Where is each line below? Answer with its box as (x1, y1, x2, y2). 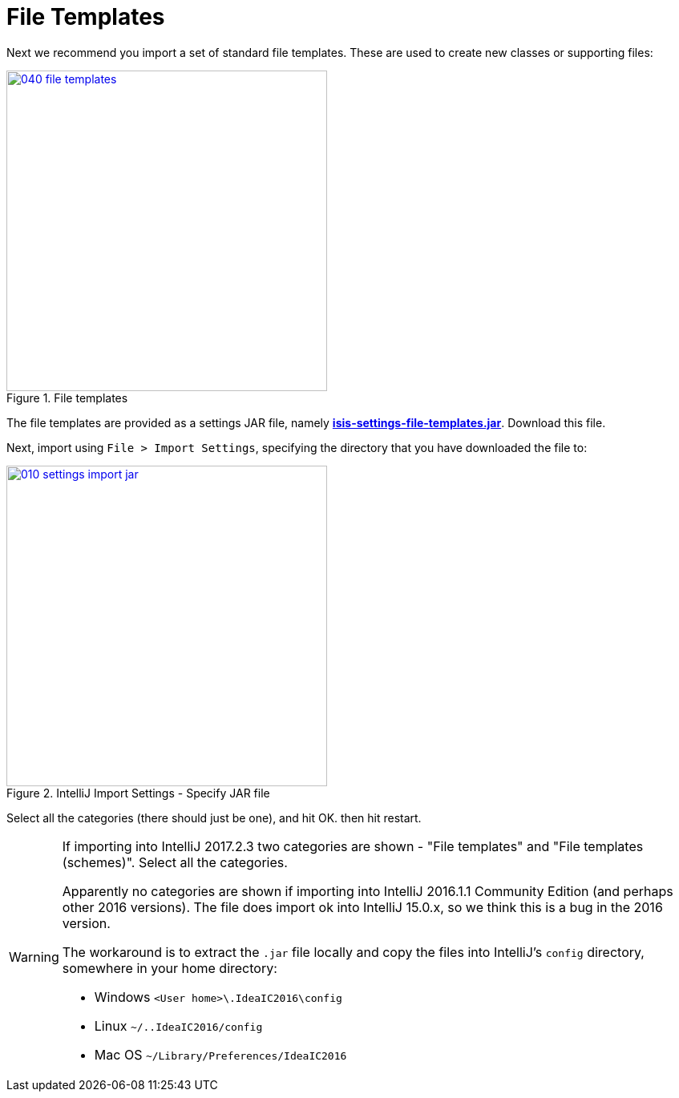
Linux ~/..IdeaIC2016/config (94, 1017, 263, 1034)
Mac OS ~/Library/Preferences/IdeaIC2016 (94, 1046, 347, 1063)
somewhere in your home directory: (62, 959, 277, 976)
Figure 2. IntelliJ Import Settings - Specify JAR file (6, 785, 270, 800)
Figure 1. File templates (6, 390, 128, 405)
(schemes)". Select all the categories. (62, 854, 288, 870)
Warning (9, 948, 59, 965)
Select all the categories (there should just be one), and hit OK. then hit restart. (6, 810, 422, 825)
